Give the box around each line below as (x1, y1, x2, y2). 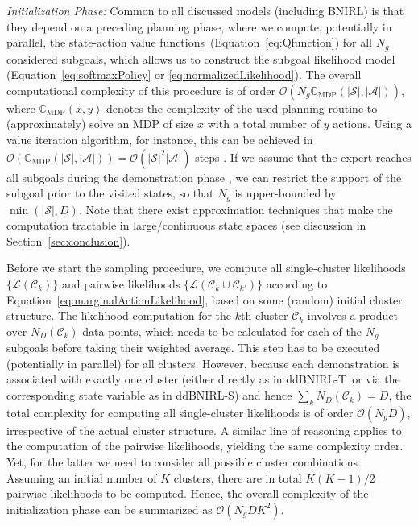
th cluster (241, 307, 288, 324)
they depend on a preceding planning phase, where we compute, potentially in (6, 18, 392, 35)
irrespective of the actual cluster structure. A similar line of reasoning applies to (6, 421, 402, 438)
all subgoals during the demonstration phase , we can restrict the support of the (6, 168, 402, 185)
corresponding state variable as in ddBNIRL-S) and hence (6, 387, 292, 404)
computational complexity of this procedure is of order (6, 81, 275, 98)
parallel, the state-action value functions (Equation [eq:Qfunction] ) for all (6, 34, 372, 51)
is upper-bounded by (234, 184, 337, 201)
